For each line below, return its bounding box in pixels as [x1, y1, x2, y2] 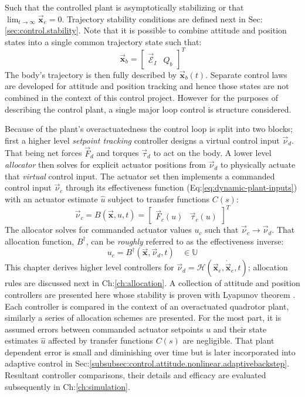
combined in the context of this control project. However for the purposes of [5, 91, 278, 104]
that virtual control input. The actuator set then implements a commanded [5, 169, 275, 182]
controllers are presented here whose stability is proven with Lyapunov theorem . [5, 288, 296, 300]
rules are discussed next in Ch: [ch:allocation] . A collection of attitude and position [5, 277, 300, 289]
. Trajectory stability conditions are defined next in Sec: [62, 12, 263, 25]
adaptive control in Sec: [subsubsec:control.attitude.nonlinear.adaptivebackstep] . [5, 357, 290, 369]
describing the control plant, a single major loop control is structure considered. [5, 103, 292, 115]
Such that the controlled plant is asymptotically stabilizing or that [5, 1, 244, 13]
